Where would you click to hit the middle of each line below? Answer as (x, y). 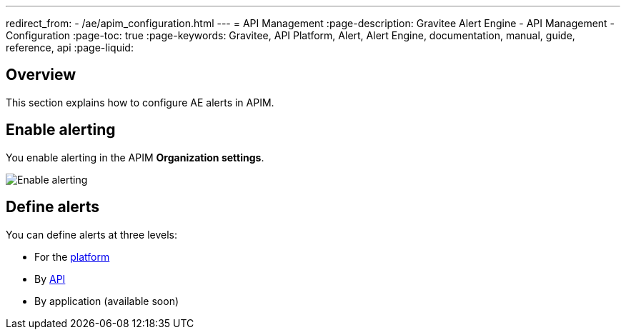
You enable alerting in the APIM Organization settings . (135, 157)
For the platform (72, 256)
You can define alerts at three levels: (91, 234)
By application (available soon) (107, 301)
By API (50, 279)
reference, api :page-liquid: (70, 47)
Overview (41, 75)
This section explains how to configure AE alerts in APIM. (140, 102)
